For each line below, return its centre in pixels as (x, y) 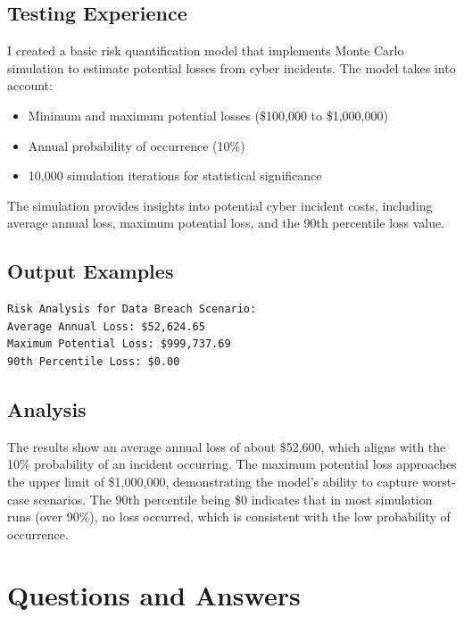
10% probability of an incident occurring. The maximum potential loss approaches (232, 464)
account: (30, 85)
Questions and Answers (154, 595)
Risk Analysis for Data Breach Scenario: (132, 309)
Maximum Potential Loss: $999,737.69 (119, 344)
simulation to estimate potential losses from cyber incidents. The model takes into (232, 67)
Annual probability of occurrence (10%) (137, 145)
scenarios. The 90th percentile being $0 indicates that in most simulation (233, 499)
